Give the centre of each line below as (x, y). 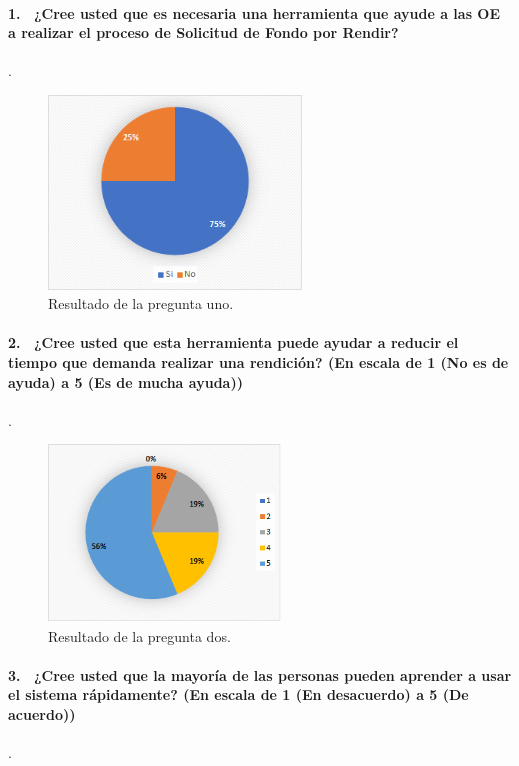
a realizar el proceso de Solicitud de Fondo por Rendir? (203, 32)
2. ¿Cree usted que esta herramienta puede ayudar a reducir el (233, 342)
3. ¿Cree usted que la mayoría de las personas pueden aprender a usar (260, 674)
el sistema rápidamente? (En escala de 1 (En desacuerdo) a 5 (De (238, 694)
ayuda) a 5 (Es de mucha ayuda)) (125, 381)
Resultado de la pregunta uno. (141, 303)
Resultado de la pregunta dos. (139, 635)
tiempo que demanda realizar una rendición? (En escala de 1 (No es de (258, 361)
